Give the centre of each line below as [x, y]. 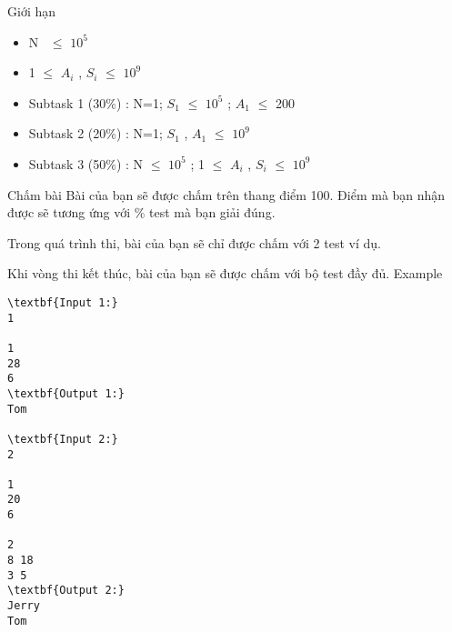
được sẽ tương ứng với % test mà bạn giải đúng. [141, 212]
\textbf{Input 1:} [63, 302]
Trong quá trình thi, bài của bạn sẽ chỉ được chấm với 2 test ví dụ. [194, 242]
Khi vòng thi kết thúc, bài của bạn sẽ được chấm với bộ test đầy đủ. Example [225, 273]
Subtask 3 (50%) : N [86, 163]
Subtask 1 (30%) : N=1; [95, 102]
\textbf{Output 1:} [66, 393]
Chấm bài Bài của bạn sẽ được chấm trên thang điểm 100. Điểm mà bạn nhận [226, 194]
